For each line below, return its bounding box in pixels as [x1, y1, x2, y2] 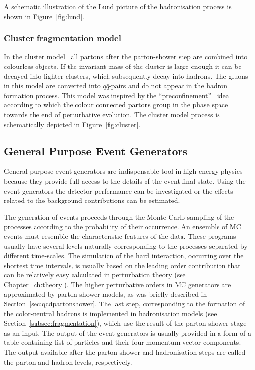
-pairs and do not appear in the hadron [109, 80, 228, 91]
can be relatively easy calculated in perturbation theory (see [4, 269, 186, 280]
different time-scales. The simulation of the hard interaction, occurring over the [4, 250, 244, 261]
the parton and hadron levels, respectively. [4, 356, 132, 367]
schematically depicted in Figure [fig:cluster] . [4, 119, 141, 129]
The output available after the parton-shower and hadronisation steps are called [4, 347, 246, 357]
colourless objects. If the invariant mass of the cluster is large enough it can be [4, 61, 242, 71]
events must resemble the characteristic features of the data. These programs [4, 231, 236, 241]
